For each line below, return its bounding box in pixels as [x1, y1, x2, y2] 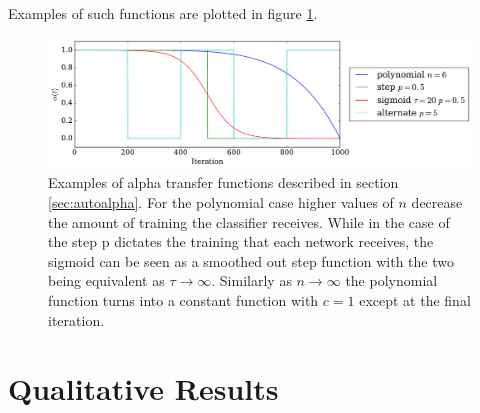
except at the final [359, 290, 471, 310]
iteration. [48, 309, 105, 330]
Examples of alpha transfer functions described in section [48, 172, 399, 193]
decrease [411, 192, 463, 213]
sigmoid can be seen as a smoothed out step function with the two [48, 250, 454, 271]
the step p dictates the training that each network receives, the [48, 231, 434, 252]
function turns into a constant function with [48, 290, 319, 310]
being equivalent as [48, 270, 165, 291]
